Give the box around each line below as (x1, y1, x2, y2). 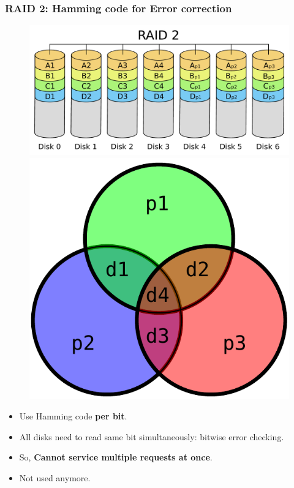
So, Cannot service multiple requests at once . (19, 451, 213, 464)
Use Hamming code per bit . (19, 410, 127, 422)
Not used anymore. (19, 471, 91, 484)
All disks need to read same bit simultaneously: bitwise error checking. (19, 430, 284, 443)
